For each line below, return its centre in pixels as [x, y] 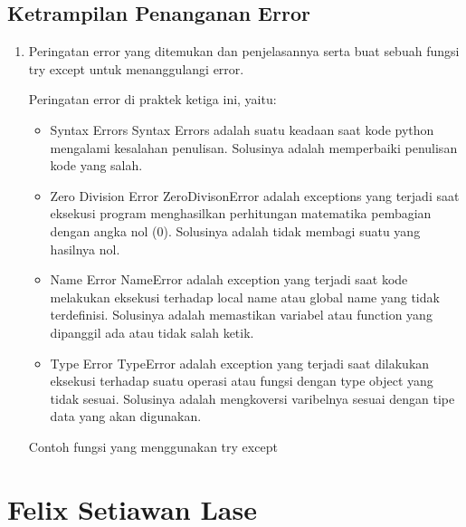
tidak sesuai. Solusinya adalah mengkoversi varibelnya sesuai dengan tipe [252, 398]
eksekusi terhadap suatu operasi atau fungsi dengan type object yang [242, 381]
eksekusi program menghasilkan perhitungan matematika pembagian [241, 213]
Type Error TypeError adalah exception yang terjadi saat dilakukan [240, 363]
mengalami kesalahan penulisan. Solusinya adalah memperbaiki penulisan [254, 147]
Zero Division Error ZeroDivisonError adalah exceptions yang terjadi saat [255, 195]
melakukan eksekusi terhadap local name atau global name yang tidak [245, 297]
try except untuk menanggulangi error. [136, 68]
